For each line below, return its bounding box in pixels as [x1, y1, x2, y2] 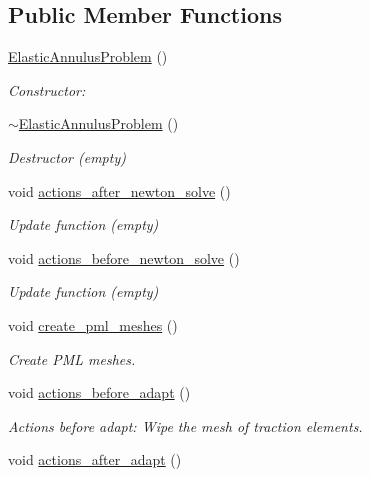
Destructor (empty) [8, 146, 126, 167]
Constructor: [8, 79, 86, 100]
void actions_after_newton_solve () [8, 180, 231, 201]
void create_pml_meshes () [8, 314, 178, 335]
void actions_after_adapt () [8, 449, 182, 470]
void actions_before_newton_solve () [8, 247, 240, 268]
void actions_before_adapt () [8, 382, 191, 403]
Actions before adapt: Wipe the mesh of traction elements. [8, 415, 363, 436]
